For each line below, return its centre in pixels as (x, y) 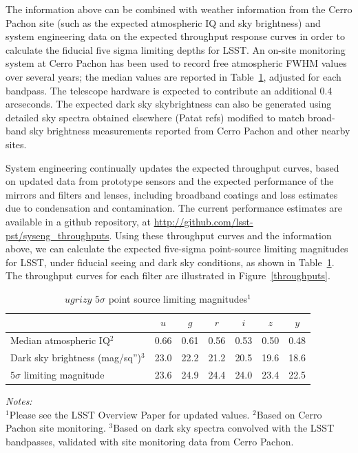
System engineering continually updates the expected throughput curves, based (172, 167)
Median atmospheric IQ (60, 340)
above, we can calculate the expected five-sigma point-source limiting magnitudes (177, 249)
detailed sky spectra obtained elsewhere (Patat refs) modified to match (155, 117)
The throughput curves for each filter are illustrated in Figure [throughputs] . (168, 275)
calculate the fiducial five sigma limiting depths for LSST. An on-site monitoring (176, 49)
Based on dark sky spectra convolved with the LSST (224, 428)
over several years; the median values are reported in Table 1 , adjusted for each (173, 76)
